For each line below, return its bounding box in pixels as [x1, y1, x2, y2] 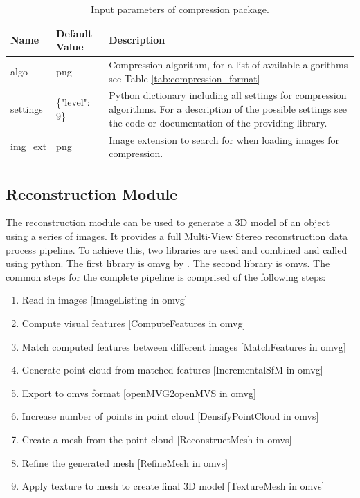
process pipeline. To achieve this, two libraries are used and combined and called [6, 242, 348, 257]
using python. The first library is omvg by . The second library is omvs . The [6, 256, 330, 270]
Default [56, 26, 93, 40]
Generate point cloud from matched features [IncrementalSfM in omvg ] [21, 362, 323, 377]
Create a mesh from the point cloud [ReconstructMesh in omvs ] [21, 432, 292, 446]
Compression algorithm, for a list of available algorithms [109, 57, 348, 72]
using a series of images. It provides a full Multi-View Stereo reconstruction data [6, 228, 348, 243]
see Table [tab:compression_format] [109, 71, 260, 85]
